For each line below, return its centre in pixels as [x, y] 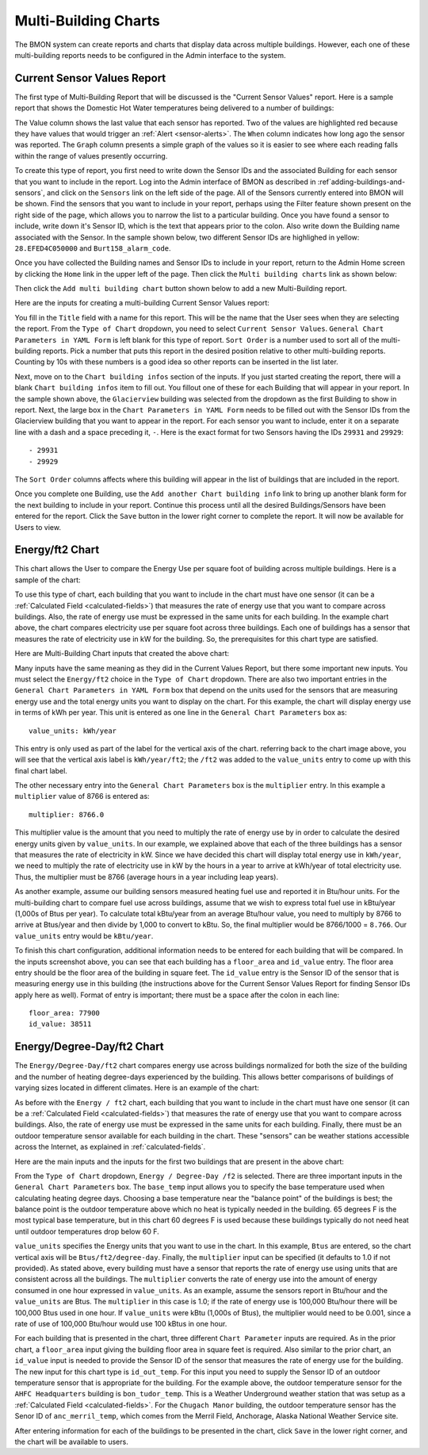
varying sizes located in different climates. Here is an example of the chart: [137, 1088]
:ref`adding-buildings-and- [361, 182]
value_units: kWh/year [73, 731]
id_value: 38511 [60, 1024]
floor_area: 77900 [65, 1013]
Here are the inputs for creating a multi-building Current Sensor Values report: [142, 303]
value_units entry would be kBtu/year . [84, 935]
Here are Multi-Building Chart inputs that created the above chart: [122, 654]
